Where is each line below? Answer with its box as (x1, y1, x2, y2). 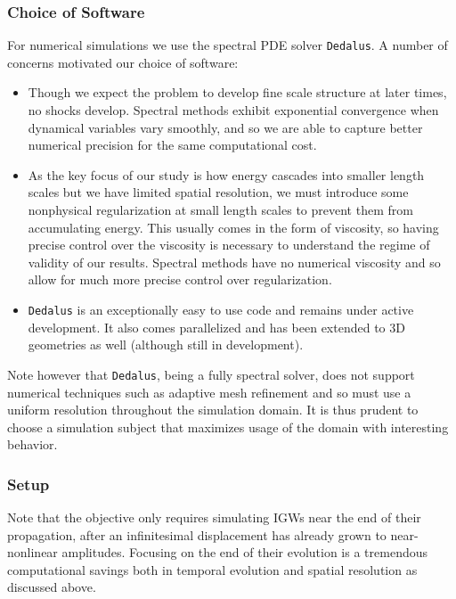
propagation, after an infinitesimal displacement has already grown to (7, 525, 387, 544)
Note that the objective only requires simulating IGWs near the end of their (7, 508, 421, 527)
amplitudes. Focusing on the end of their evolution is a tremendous (61, 543, 427, 562)
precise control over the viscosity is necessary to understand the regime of (28, 235, 430, 254)
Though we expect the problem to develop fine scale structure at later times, (28, 83, 447, 102)
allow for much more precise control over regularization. (28, 270, 332, 289)
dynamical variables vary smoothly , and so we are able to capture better (28, 118, 423, 136)
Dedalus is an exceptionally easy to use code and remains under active (28, 300, 414, 318)
